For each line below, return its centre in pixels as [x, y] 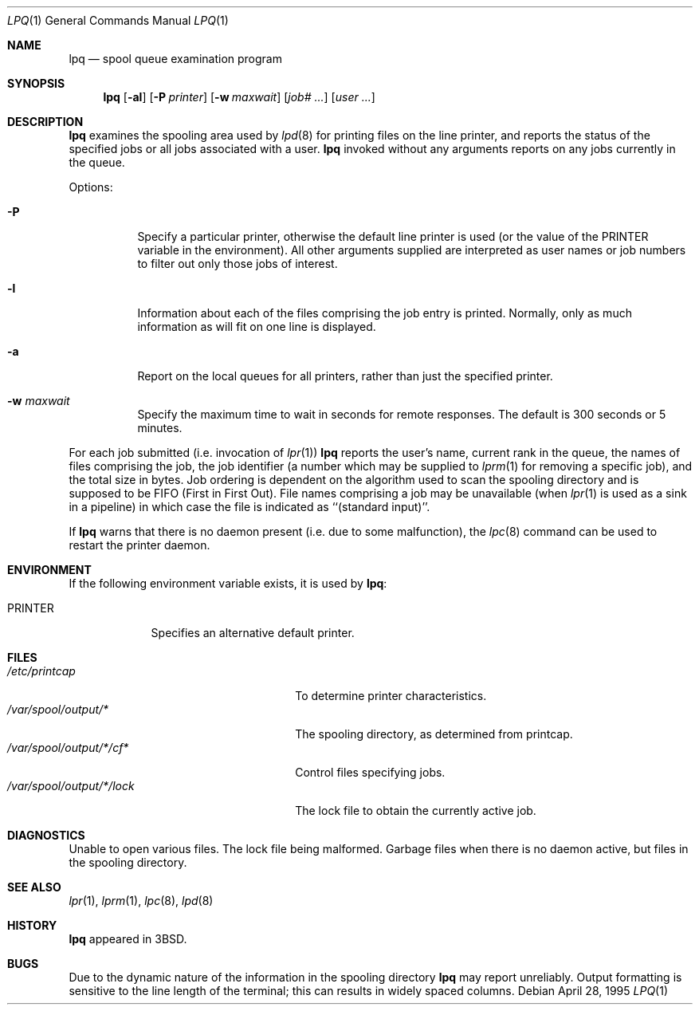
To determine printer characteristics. [391, 696]
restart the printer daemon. [139, 545]
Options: [91, 187]
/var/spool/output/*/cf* [68, 747]
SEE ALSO [34, 887]
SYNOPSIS [36, 83]
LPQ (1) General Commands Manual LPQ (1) [118, 20]
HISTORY [32, 925]
